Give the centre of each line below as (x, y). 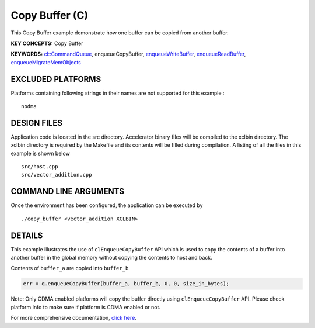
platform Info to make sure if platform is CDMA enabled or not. (85, 307)
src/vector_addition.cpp (57, 175)
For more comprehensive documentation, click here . (73, 318)
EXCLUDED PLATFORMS (56, 79)
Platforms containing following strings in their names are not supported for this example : (118, 93)
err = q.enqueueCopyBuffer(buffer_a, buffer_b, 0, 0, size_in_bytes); (126, 284)
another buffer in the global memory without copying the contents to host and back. (111, 258)
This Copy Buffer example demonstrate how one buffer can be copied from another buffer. (120, 33)
